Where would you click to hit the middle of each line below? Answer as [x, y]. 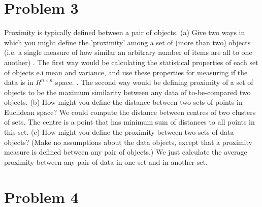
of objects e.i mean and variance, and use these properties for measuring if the [126, 72]
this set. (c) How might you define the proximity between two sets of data [119, 132]
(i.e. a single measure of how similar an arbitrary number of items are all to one [128, 52]
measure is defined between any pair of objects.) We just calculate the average [126, 152]
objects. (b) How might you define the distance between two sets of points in [123, 102]
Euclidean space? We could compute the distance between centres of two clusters [130, 112]
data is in [19, 82]
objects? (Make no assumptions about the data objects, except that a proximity [128, 142]
